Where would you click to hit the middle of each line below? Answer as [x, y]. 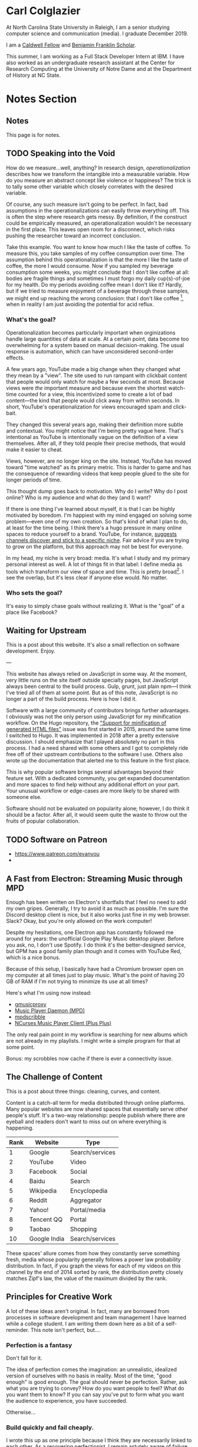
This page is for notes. [33, 135]
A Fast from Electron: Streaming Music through [94, 878]
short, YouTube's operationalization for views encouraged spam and [89, 407]
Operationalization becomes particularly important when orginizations [91, 332]
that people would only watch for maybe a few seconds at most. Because [95, 381]
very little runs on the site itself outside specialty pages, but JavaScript [92, 680]
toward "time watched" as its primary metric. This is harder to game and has [99, 467]
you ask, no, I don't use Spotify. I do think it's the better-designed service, [96, 945]
